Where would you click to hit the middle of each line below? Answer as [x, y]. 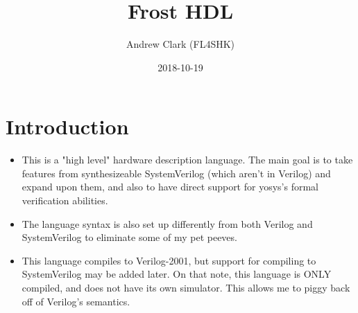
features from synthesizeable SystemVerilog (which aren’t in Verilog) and [176, 173]
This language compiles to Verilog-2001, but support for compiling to [169, 260]
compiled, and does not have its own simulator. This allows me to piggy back [186, 287]
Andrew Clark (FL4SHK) [180, 44]
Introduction [67, 126]
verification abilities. [65, 200]
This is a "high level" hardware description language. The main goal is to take [187, 160]
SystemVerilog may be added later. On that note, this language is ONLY [177, 274]
